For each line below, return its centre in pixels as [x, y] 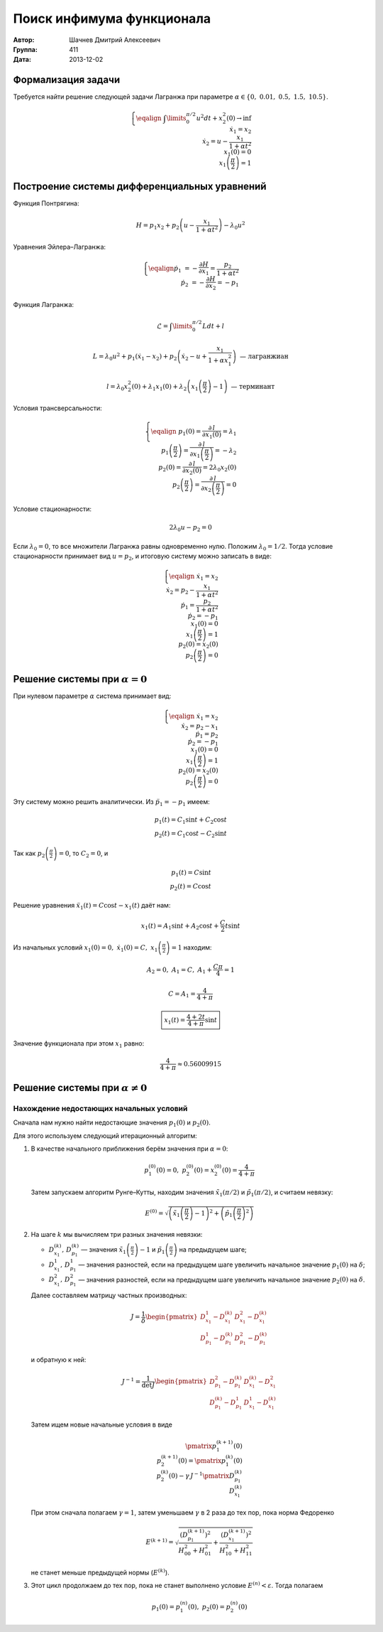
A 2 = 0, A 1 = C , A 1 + [179, 970]
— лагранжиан [264, 356]
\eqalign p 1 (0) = [176, 432]
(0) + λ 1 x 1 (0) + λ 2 [159, 387]
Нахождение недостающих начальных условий [100, 1108]
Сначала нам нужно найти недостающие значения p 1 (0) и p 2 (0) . [112, 1123]
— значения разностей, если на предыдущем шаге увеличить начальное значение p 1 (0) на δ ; [222, 1265]
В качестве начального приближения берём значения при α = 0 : [129, 1149]
